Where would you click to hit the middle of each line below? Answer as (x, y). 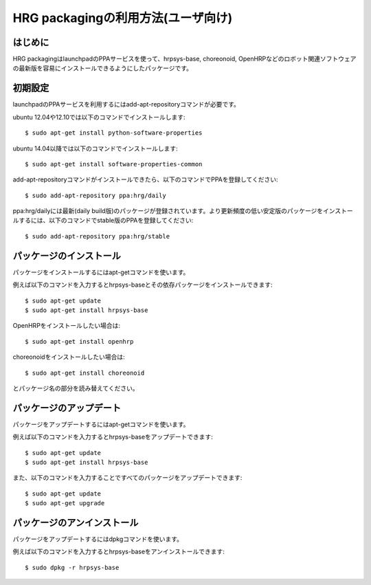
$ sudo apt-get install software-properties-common (114, 164)
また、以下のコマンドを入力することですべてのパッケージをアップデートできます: (127, 478)
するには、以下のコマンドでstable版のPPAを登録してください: (106, 221)
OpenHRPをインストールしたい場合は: (66, 326)
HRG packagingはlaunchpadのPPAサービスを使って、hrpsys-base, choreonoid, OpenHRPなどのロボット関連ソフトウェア (184, 59)
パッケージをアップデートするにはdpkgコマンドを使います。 (98, 539)
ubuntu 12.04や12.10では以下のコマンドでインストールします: (99, 117)
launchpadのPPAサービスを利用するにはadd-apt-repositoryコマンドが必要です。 (126, 104)
